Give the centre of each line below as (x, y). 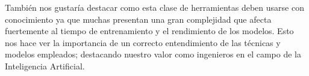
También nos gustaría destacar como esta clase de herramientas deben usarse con (154, 7)
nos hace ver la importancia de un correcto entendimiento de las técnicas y (143, 42)
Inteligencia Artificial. (45, 66)
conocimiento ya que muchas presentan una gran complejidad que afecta (138, 19)
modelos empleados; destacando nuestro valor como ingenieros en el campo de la (153, 54)
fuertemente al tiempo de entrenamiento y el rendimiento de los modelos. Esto (149, 31)
